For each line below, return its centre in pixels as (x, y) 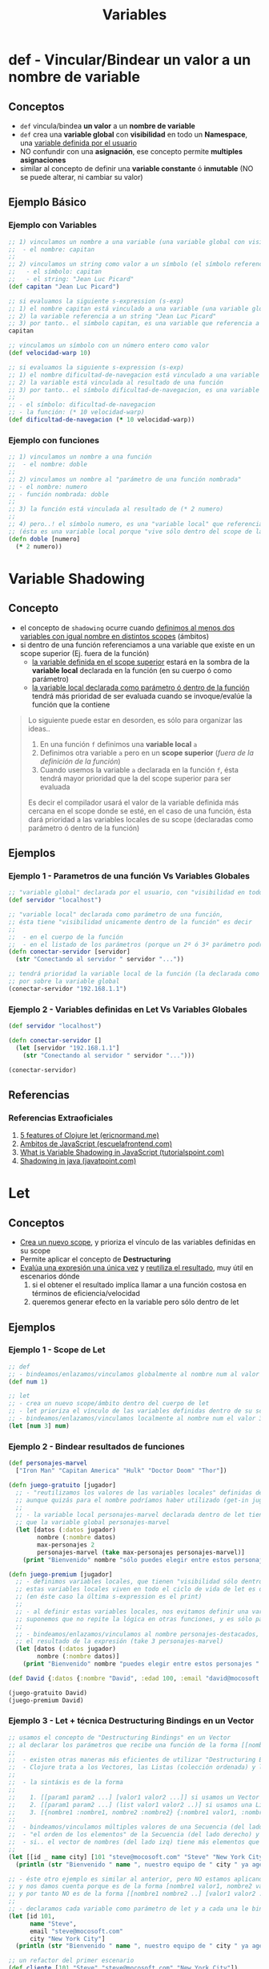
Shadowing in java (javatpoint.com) (78, 1161)
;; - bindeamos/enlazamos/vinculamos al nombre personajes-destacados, (138, 1634)
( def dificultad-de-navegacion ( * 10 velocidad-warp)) (102, 420)
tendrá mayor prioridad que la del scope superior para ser (135, 778)
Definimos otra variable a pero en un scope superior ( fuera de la (147, 752)
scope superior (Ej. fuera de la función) (84, 653)
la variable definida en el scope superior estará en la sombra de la (141, 662)
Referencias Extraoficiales (61, 1118)
